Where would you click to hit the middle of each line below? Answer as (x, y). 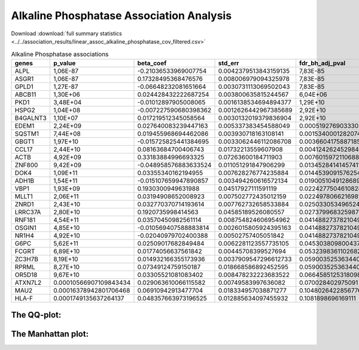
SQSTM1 (27, 133)
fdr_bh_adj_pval (323, 63)
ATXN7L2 (28, 283)
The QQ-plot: (36, 315)
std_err (229, 63)
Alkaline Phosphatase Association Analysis (121, 16)
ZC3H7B (27, 259)
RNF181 (25, 220)
